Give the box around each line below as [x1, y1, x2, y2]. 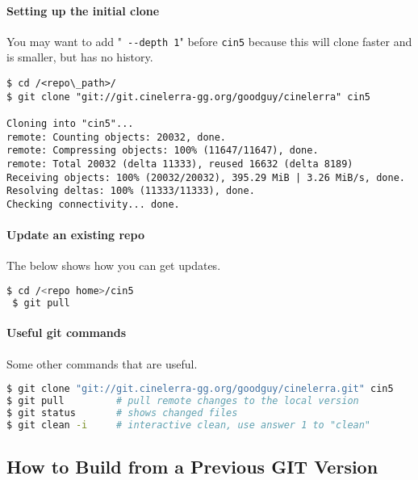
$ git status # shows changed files [6, 406, 238, 419]
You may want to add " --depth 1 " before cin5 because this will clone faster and [6, 32, 412, 49]
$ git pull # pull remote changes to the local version [6, 395, 359, 407]
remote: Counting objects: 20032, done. [6, 131, 227, 143]
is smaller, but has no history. [6, 48, 153, 65]
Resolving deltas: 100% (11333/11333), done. [6, 185, 255, 197]
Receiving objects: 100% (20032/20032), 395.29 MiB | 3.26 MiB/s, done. [6, 171, 405, 183]
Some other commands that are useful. [6, 355, 198, 372]
